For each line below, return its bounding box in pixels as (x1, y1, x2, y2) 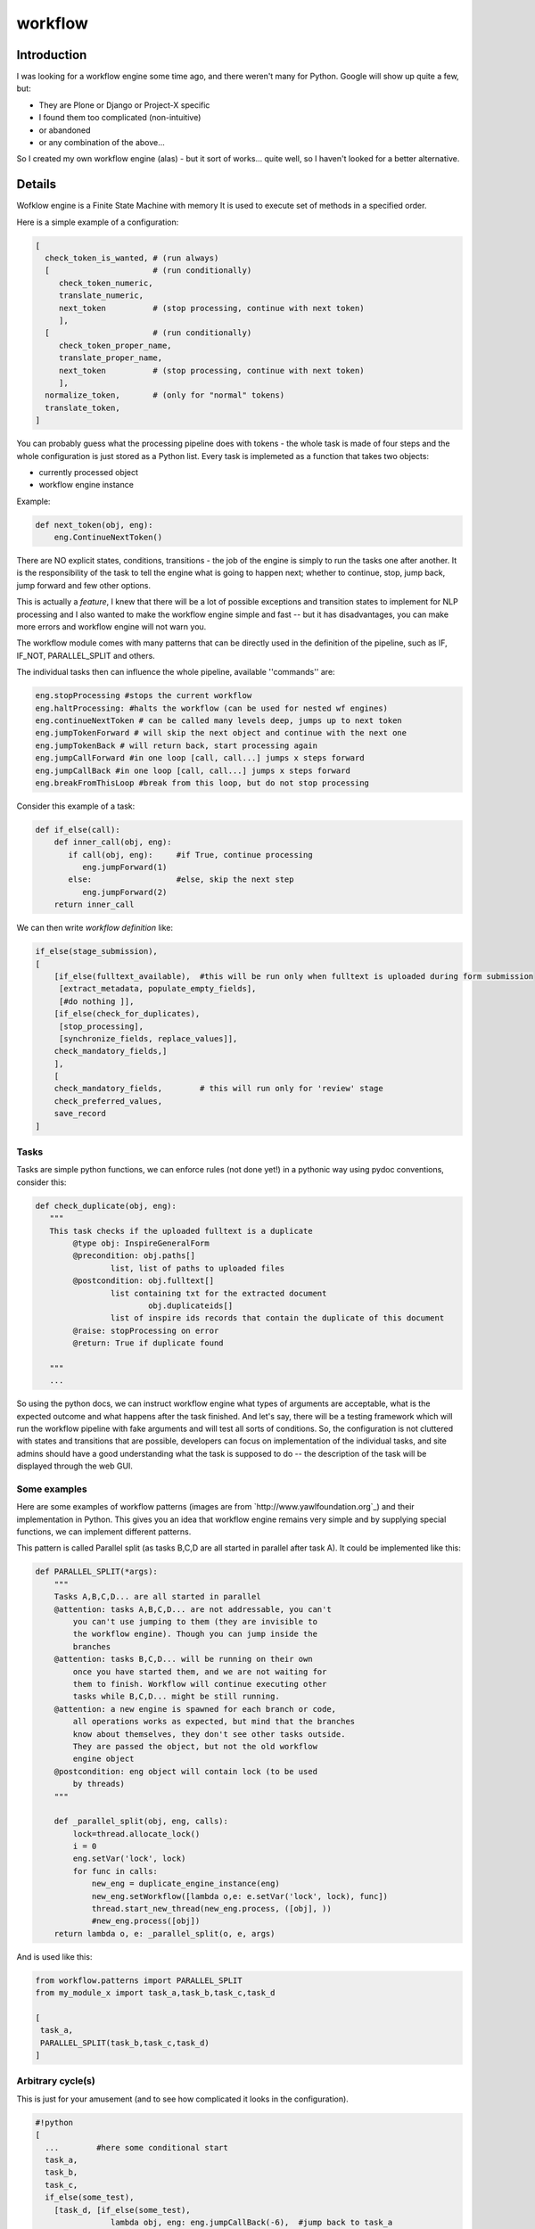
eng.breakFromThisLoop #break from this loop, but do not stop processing (35, 777, 370, 788)
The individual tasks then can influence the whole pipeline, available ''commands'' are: (16, 667, 335, 678)
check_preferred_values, (53, 1096, 163, 1106)
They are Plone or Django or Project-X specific (38, 99, 210, 111)
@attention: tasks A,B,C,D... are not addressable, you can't (53, 1604, 332, 1614)
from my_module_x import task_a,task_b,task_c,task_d (35, 1988, 276, 1998)
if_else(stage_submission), (35, 946, 158, 957)
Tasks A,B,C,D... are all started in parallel (53, 1592, 262, 1602)
